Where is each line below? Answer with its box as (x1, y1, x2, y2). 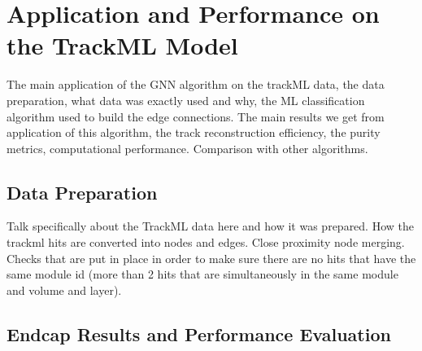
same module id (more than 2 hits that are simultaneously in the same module (7, 265, 398, 283)
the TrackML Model (7, 29, 238, 62)
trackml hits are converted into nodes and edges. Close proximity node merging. (7, 234, 405, 251)
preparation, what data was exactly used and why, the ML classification (7, 91, 365, 108)
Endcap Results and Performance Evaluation (7, 321, 391, 346)
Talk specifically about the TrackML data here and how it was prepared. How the (7, 217, 415, 235)
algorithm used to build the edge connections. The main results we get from (7, 107, 385, 125)
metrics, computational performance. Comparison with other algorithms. (7, 139, 368, 156)
